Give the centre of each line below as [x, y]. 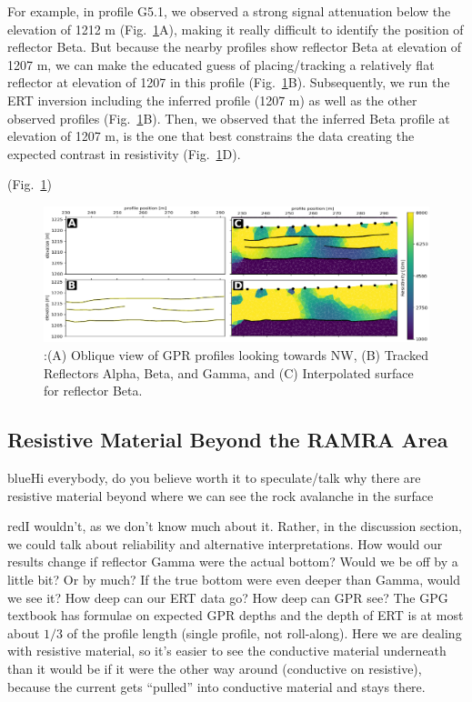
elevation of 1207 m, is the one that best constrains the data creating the [211, 136]
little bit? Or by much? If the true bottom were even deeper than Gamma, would [234, 579]
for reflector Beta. [93, 391]
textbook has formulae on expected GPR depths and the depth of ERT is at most [236, 615]
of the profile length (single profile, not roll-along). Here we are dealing [264, 632]
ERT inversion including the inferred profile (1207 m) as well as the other [212, 100]
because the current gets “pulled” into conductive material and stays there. [216, 686]
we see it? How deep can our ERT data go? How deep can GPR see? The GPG [228, 597]
